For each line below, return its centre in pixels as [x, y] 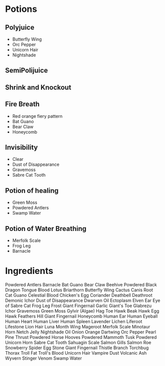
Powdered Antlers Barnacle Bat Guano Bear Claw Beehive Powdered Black [81, 284]
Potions [21, 9]
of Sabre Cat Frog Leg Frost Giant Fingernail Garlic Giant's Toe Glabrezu [79, 306]
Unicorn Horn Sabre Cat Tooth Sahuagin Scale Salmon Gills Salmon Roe [78, 342]
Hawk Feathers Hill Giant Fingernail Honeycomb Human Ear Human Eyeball [82, 316]
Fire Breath [22, 104]
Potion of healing [32, 191]
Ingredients [29, 271]
